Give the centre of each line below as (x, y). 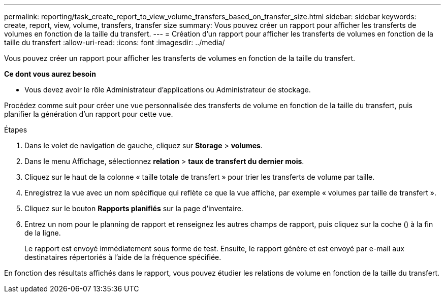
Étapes (16, 130)
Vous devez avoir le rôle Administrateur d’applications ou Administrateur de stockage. (168, 90)
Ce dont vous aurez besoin (50, 74)
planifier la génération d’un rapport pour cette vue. (89, 114)
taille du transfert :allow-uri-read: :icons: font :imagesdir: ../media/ (115, 42)
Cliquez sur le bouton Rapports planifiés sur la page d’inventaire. (134, 208)
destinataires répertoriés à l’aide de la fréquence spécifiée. (123, 257)
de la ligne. (43, 233)
